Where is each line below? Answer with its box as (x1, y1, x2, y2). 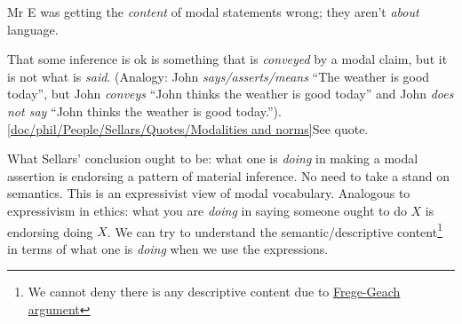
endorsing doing (7, 222, 93, 241)
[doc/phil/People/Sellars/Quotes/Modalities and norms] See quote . (7, 119, 369, 138)
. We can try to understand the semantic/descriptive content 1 (107, 219, 443, 241)
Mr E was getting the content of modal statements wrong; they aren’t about (7, 3, 419, 20)
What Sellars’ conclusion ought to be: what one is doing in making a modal (7, 149, 418, 168)
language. (7, 20, 59, 38)
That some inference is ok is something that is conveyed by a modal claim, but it (7, 50, 448, 68)
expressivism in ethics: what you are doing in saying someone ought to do (7, 201, 407, 219)
